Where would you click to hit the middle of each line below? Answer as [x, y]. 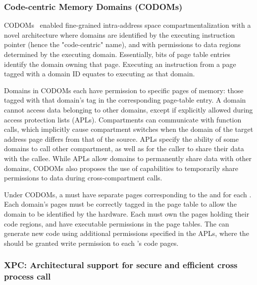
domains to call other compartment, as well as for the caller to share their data [124, 148]
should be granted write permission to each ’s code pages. [91, 243]
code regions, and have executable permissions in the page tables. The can [117, 223]
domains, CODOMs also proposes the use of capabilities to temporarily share [121, 168]
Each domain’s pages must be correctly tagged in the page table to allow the [120, 204]
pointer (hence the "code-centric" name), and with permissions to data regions [122, 44]
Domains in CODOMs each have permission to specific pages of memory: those [124, 90]
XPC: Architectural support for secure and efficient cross [121, 265]
